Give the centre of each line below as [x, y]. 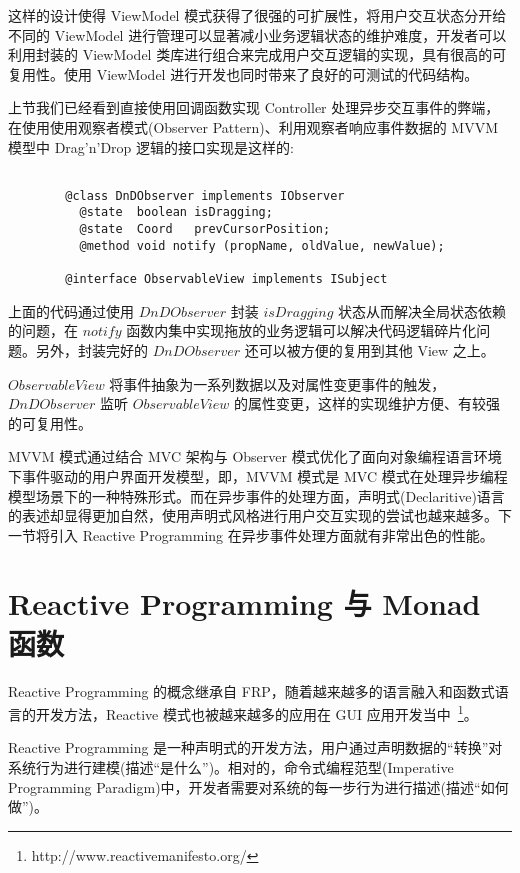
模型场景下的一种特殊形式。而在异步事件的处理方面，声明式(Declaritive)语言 [256, 495]
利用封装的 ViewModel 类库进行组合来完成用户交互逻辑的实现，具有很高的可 [257, 54]
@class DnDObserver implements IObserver [205, 195]
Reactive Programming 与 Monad [244, 603]
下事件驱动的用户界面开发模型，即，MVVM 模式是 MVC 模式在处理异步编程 [258, 475]
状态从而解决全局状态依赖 [422, 310]
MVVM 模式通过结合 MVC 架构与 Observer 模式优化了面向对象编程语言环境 [255, 456]
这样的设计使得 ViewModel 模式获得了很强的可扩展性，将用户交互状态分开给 [257, 15]
